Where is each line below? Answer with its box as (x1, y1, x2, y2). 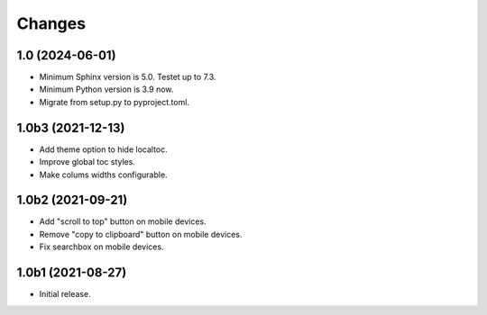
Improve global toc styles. (39, 157, 135, 167)
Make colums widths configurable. (39, 169, 168, 180)
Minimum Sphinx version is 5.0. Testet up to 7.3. (39, 72, 216, 83)
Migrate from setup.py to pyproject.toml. (39, 96, 189, 107)
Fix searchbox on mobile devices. (39, 241, 164, 252)
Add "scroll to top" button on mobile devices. (39, 216, 207, 227)
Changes (16, 13, 86, 33)
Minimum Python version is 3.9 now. (39, 84, 174, 94)
